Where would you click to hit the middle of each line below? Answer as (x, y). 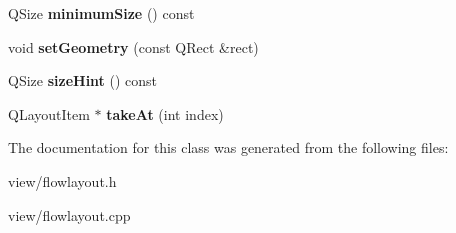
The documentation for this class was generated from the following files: (228, 147)
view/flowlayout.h (62, 180)
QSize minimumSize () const (101, 13)
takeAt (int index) (165, 113)
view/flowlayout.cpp (69, 214)
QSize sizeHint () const (83, 80)
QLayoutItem (49, 113)
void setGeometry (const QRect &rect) (133, 46)
